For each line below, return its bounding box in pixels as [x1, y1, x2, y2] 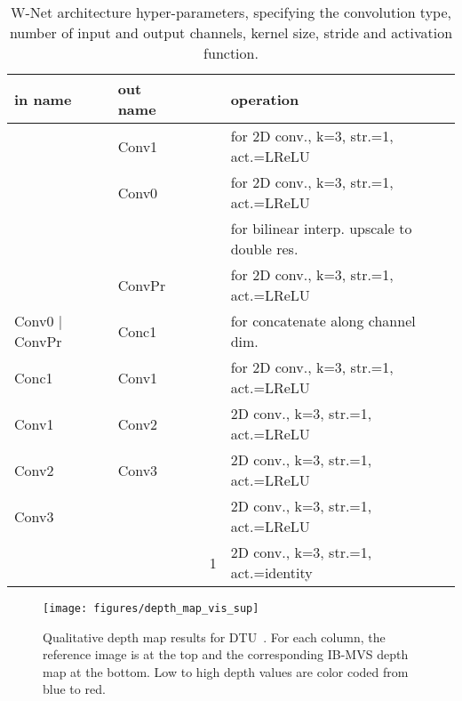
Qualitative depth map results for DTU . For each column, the [43, 627, 386, 646]
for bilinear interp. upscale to [230, 218, 412, 238]
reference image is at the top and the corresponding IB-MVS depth [43, 645, 409, 664]
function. [203, 43, 259, 63]
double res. [230, 238, 299, 259]
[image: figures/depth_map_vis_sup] [43, 602, 259, 615]
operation [230, 88, 299, 109]
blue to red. [43, 680, 106, 698]
